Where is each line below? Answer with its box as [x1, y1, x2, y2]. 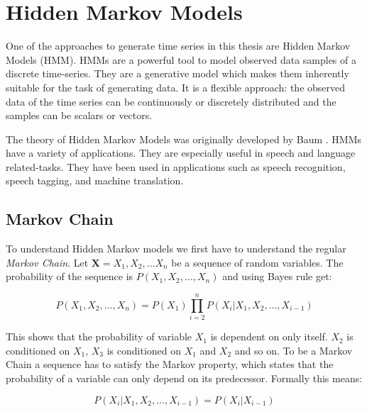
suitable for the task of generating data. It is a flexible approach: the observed [6, 79, 346, 94]
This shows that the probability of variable [6, 329, 192, 344]
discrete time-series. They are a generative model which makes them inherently [6, 66, 349, 81]
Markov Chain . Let [6, 255, 89, 269]
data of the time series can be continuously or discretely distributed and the [6, 94, 336, 108]
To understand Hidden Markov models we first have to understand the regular [6, 241, 346, 256]
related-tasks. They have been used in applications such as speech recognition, [6, 159, 346, 174]
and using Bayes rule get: [222, 269, 332, 284]
